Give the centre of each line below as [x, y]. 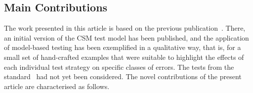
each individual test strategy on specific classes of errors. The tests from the [119, 67]
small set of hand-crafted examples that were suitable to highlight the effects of [124, 57]
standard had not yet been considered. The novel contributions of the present [123, 76]
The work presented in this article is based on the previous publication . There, [125, 28]
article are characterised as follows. [57, 86]
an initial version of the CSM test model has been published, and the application [126, 37]
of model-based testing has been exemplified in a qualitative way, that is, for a [123, 47]
